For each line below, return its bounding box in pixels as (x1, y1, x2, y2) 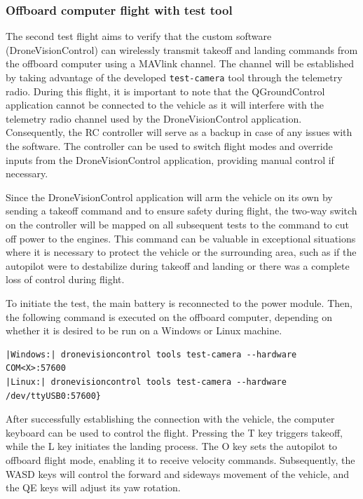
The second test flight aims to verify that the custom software (6, 29, 272, 43)
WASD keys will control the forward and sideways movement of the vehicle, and (6, 466, 350, 481)
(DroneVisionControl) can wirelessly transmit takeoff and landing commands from (6, 42, 358, 57)
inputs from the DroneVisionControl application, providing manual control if (6, 152, 334, 167)
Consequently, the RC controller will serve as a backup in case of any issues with (6, 125, 352, 139)
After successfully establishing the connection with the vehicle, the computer (6, 411, 335, 426)
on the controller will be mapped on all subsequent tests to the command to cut (6, 217, 349, 231)
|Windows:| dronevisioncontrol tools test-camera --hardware (6, 349, 297, 360)
